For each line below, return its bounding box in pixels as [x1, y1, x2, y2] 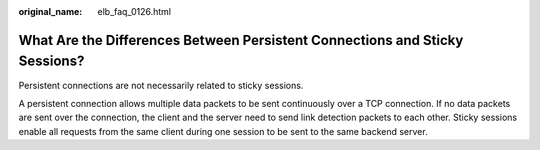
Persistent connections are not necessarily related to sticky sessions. [18, 79, 304, 91]
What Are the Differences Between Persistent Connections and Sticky [18, 31, 464, 49]
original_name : [18, 6, 83, 17]
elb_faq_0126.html [97, 6, 172, 17]
